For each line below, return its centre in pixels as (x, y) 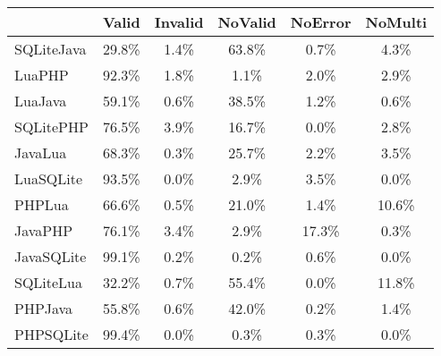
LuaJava (41, 101)
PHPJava (44, 308)
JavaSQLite (51, 256)
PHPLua (42, 204)
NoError (321, 22)
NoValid (247, 22)
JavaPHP (44, 230)
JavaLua (41, 153)
